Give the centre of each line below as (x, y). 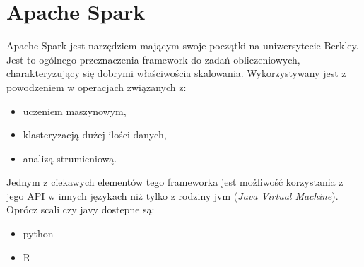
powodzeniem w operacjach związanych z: (96, 87)
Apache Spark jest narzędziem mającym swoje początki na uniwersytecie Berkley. (183, 46)
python (38, 233)
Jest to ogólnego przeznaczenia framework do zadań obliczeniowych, (153, 59)
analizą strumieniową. (70, 158)
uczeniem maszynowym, (75, 111)
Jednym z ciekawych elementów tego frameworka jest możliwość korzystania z (175, 182)
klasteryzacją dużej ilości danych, (95, 135)
